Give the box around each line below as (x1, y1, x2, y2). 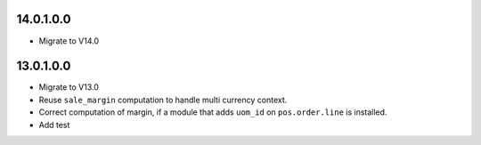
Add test (38, 119, 70, 130)
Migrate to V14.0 (38, 36, 100, 46)
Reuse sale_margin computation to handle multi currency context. (38, 94, 288, 105)
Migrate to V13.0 (38, 82, 100, 93)
